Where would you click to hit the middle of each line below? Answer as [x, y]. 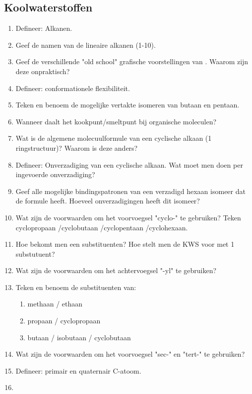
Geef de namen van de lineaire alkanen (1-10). [86, 45]
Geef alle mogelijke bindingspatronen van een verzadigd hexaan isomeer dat [130, 191]
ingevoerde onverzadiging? [55, 174]
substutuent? [35, 253]
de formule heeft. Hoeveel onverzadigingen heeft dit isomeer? [108, 201]
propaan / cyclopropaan [64, 321]
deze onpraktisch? [43, 71]
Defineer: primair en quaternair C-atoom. [78, 370]
